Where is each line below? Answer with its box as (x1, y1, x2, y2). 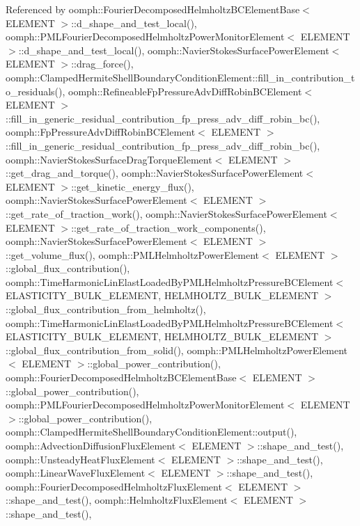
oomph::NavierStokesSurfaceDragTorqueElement (6, 152, 212, 166)
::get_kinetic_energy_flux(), (71, 179, 194, 193)
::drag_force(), (71, 56, 134, 71)
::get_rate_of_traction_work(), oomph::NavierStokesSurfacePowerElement (6, 206, 327, 221)
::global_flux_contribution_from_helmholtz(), (6, 302, 206, 317)
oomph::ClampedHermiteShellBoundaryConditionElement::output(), (6, 424, 297, 439)
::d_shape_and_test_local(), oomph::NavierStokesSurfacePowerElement (18, 42, 329, 57)
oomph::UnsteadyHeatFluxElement (6, 452, 155, 466)
